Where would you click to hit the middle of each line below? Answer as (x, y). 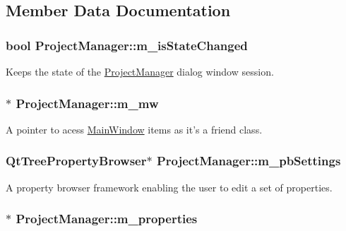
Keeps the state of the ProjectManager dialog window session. (140, 71)
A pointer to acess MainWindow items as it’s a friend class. (134, 129)
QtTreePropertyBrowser (76, 161)
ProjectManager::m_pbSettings (249, 161)
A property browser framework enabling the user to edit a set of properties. (169, 187)
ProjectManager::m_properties (107, 219)
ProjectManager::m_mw (87, 103)
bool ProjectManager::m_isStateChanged (127, 45)
